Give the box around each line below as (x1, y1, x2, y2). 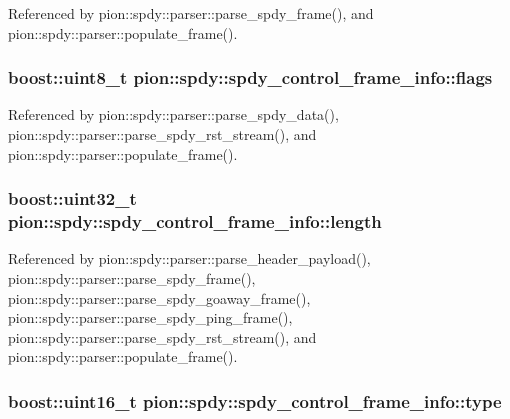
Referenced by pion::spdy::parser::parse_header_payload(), (8, 248, 371, 269)
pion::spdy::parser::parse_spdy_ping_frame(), (8, 307, 293, 328)
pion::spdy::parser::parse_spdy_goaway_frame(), (8, 287, 311, 308)
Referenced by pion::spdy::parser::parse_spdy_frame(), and (8, 3, 374, 23)
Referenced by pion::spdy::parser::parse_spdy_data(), (8, 104, 339, 125)
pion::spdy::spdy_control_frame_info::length (8, 209, 382, 234)
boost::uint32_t (8, 186, 137, 211)
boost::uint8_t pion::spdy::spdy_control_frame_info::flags (8, 65, 493, 90)
